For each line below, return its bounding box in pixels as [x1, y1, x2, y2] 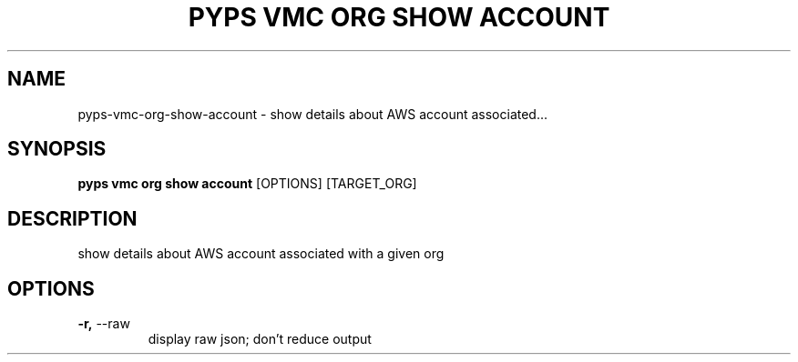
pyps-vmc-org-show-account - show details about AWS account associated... [77, 106, 548, 122]
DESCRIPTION [7, 206, 138, 230]
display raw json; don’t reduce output [148, 331, 372, 347]
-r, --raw [77, 316, 130, 332]
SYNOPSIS [7, 137, 107, 161]
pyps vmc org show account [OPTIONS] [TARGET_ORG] [77, 176, 417, 192]
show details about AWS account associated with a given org [77, 246, 445, 262]
